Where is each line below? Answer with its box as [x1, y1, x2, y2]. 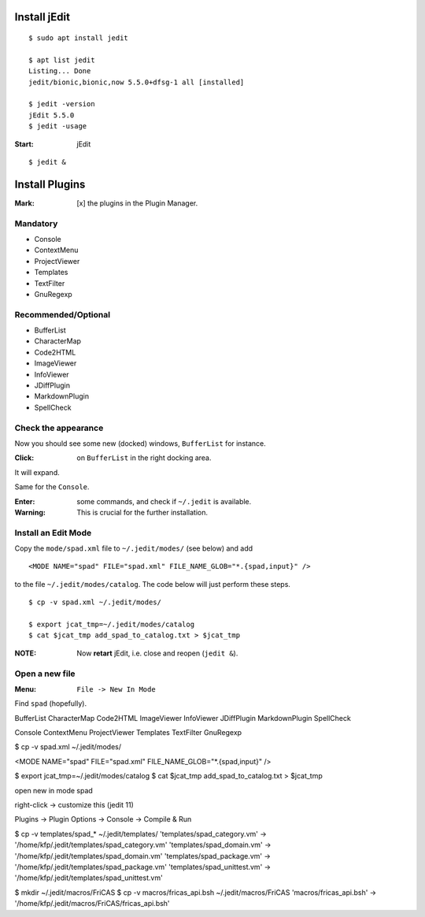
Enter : [14, 496, 35, 506]
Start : [14, 139, 35, 149]
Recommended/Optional [14, 309, 110, 320]
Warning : [14, 507, 46, 517]
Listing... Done [28, 67, 91, 76]
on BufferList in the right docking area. [76, 453, 212, 462]
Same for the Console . [14, 482, 90, 492]
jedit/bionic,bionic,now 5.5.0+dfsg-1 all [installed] [28, 77, 245, 87]
